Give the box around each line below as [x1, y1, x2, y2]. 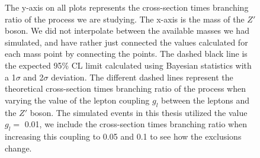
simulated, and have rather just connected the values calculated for [5, 36, 248, 48]
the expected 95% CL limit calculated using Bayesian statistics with [5, 59, 252, 71]
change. [5, 141, 32, 154]
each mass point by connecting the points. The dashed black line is [5, 47, 248, 60]
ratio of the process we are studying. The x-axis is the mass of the [5, 12, 245, 25]
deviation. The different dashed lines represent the [51, 70, 233, 83]
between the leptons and [161, 93, 250, 106]
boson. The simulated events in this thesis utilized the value [30, 106, 248, 118]
